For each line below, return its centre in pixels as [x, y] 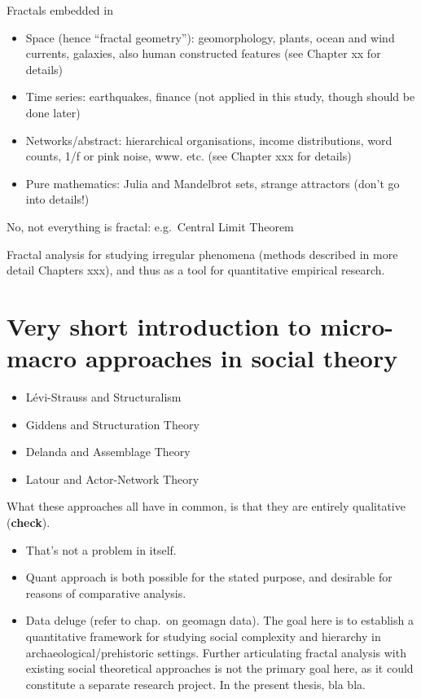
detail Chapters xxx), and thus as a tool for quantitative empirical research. [196, 270]
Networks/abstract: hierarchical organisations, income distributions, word [209, 140]
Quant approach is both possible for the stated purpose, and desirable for [209, 577]
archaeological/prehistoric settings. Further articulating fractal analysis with [216, 652]
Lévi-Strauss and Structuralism [103, 397]
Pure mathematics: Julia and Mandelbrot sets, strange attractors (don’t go [213, 183]
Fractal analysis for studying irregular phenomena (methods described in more [202, 254]
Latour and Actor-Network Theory [112, 479]
